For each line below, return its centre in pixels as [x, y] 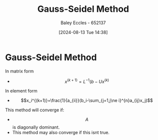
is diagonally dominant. [36, 127]
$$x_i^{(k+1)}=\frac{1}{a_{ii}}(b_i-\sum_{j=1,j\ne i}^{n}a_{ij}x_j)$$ [87, 101]
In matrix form [19, 71]
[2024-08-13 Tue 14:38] [83, 32]
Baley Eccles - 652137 [83, 23]
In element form [21, 91]
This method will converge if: [35, 110]
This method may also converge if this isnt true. [61, 133]
